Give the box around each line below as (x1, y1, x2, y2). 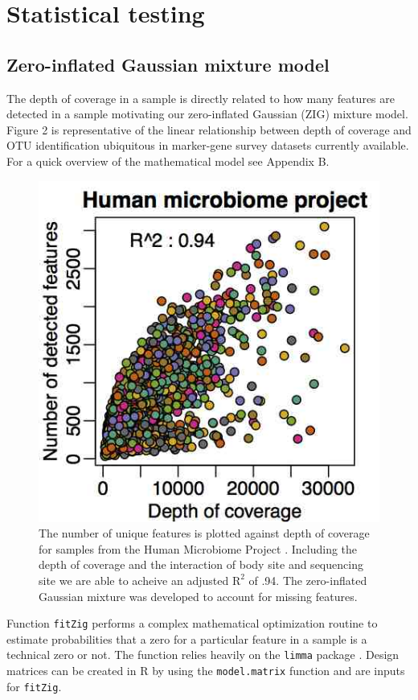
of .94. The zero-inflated (248, 571, 367, 588)
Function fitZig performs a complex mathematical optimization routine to (6, 615, 378, 632)
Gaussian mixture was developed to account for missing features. (39, 587, 358, 604)
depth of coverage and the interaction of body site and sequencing (39, 556, 363, 573)
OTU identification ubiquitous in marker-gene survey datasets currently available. (6, 137, 409, 154)
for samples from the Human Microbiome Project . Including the (39, 540, 358, 557)
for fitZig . (6, 677, 62, 694)
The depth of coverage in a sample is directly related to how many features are (6, 89, 395, 106)
